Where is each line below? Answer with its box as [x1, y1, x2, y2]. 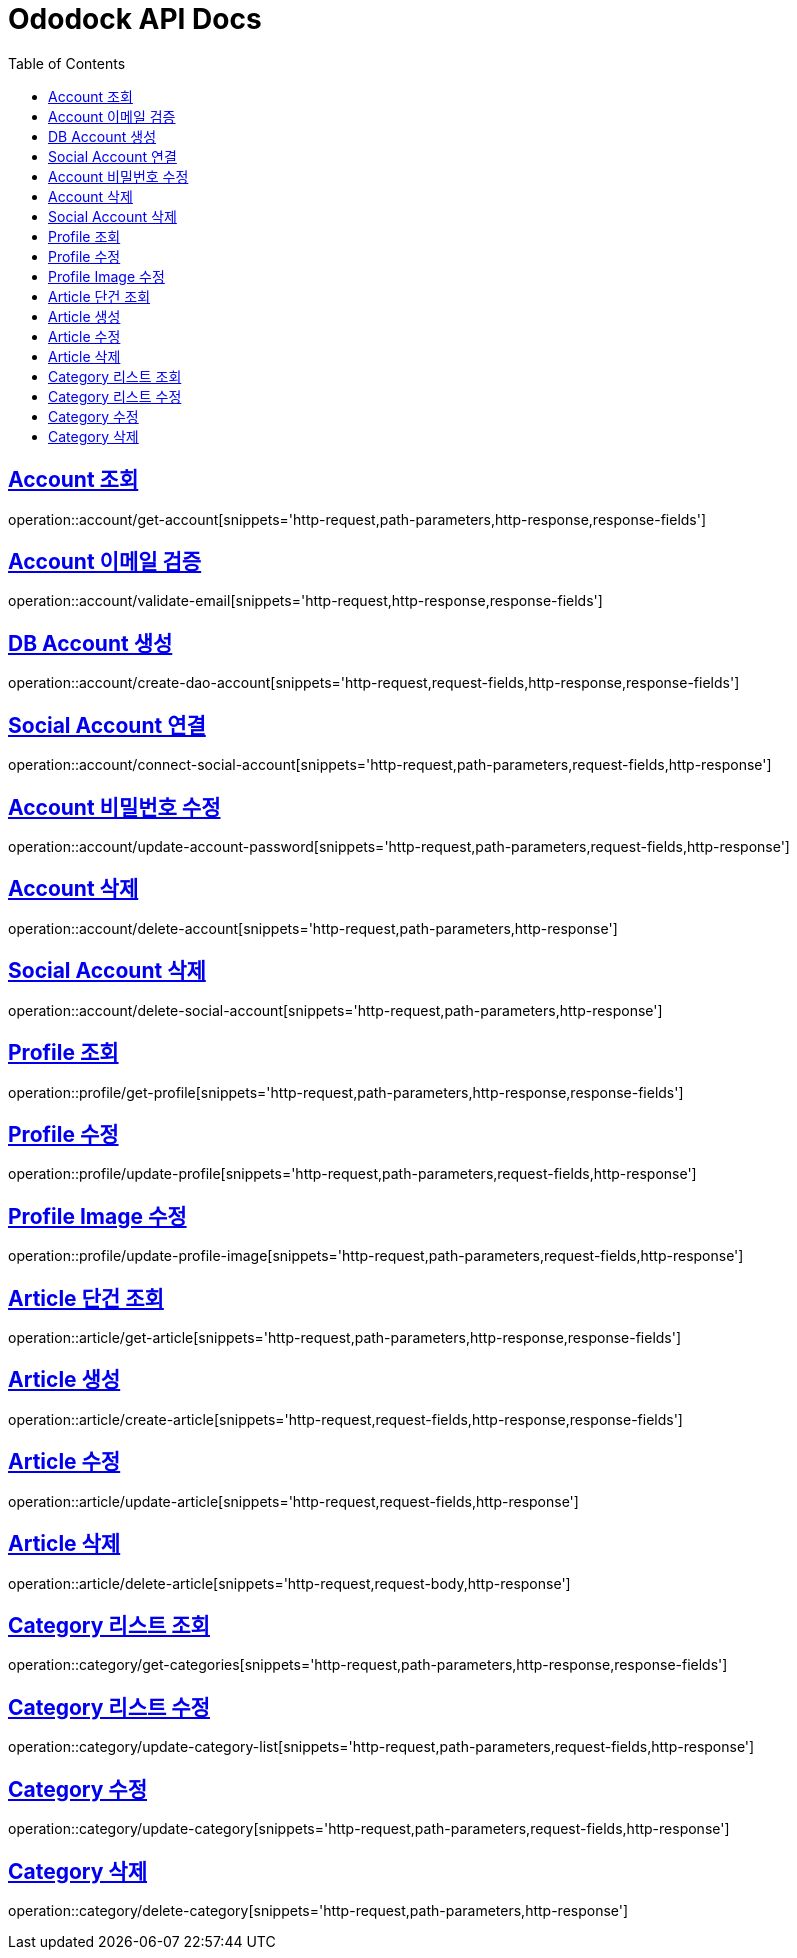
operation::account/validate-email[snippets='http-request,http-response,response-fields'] [8, 592, 603, 610]
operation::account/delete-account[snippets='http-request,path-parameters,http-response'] [8, 919, 618, 937]
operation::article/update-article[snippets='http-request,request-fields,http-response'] [8, 1492, 579, 1510]
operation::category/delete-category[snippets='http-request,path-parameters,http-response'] [8, 1901, 629, 1919]
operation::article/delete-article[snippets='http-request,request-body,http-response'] [8, 1574, 571, 1592]
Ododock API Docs [8, 2, 262, 36]
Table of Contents [8, 54, 126, 72]
